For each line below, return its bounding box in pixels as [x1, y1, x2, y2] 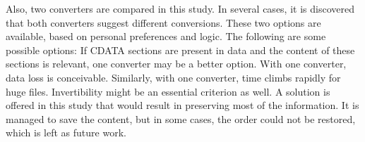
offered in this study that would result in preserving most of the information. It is [6, 98, 359, 112]
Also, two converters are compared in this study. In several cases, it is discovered [6, 1, 354, 15]
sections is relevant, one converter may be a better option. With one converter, [6, 56, 347, 71]
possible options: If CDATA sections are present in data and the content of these [6, 42, 355, 57]
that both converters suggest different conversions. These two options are [6, 15, 321, 30]
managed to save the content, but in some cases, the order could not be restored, [6, 111, 356, 126]
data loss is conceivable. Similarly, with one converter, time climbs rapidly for [6, 70, 341, 84]
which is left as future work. [6, 125, 126, 140]
